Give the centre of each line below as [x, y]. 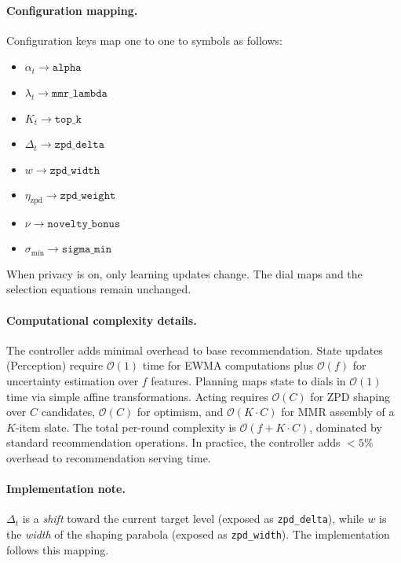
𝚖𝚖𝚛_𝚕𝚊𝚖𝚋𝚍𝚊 [80, 93]
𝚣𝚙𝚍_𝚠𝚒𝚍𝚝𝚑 [75, 170]
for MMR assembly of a [338, 412]
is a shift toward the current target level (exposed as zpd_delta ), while [193, 519]
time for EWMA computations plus [228, 365]
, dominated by [346, 427]
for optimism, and [180, 412]
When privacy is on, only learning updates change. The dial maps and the [184, 273]
